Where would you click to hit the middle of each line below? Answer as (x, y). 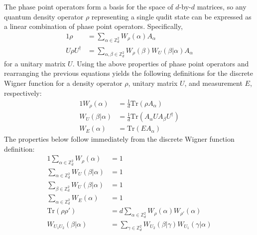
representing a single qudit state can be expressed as (171, 16)
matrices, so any (222, 6)
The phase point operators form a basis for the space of (89, 6)
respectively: (23, 93)
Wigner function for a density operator (63, 83)
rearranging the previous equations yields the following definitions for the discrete (128, 73)
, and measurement (213, 83)
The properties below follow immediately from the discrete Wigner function (119, 139)
